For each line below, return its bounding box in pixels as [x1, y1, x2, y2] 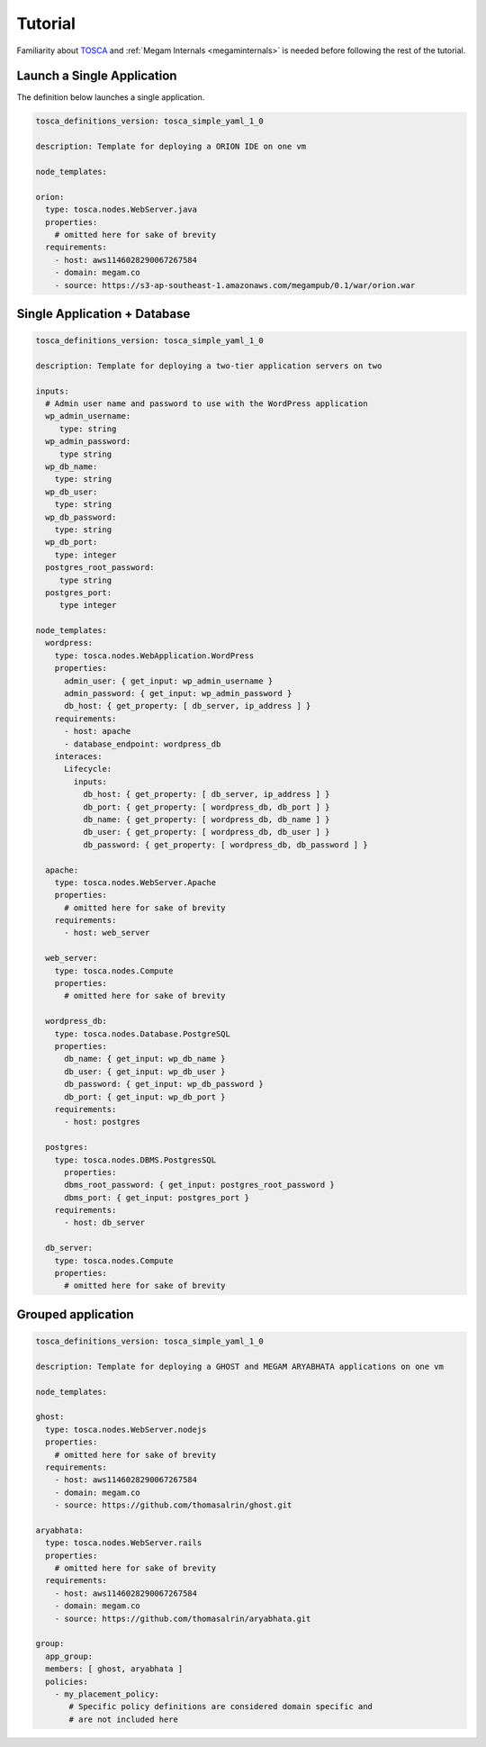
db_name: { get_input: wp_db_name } [64, 1054, 226, 1064]
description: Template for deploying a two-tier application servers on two [35, 360, 382, 371]
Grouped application [16, 1307, 134, 1322]
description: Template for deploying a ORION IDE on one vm [35, 141, 307, 152]
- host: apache [64, 726, 131, 737]
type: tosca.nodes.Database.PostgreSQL [54, 1028, 231, 1039]
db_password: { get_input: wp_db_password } [64, 1079, 265, 1090]
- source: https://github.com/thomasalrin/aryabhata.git [54, 1613, 311, 1624]
